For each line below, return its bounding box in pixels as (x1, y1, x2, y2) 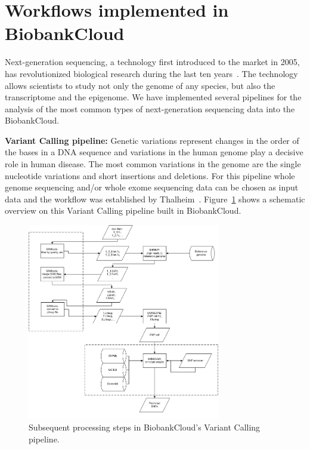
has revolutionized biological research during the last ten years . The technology (5, 67, 298, 79)
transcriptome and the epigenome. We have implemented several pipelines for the (5, 91, 302, 103)
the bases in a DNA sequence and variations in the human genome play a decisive (5, 146, 303, 158)
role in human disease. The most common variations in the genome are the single (5, 158, 301, 170)
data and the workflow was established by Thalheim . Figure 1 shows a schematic (5, 192, 305, 205)
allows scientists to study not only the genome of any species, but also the (5, 79, 275, 91)
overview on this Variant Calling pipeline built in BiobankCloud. (5, 204, 241, 217)
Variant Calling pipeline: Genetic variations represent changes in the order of (5, 134, 299, 146)
